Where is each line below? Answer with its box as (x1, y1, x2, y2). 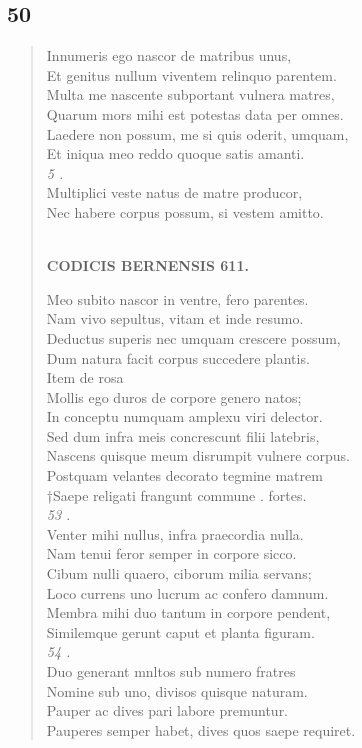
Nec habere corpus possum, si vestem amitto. (46, 201, 324, 222)
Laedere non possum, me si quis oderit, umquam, (46, 123, 349, 144)
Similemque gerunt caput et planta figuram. (46, 621, 315, 642)
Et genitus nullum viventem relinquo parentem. (46, 64, 337, 85)
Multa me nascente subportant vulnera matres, (46, 84, 335, 105)
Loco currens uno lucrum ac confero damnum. (46, 582, 329, 603)
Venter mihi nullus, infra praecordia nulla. (46, 523, 304, 544)
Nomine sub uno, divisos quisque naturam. (46, 680, 308, 701)
